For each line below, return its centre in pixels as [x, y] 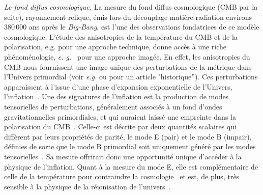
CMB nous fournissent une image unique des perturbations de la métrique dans [128, 66]
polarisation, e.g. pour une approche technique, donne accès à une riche [115, 47]
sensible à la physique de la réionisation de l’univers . [87, 186]
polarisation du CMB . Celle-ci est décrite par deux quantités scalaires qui [120, 127]
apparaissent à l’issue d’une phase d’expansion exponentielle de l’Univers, [118, 86]
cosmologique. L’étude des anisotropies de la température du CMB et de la [121, 36]
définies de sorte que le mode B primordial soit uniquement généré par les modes [130, 146]
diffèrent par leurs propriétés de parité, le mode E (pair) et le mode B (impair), [128, 136]
